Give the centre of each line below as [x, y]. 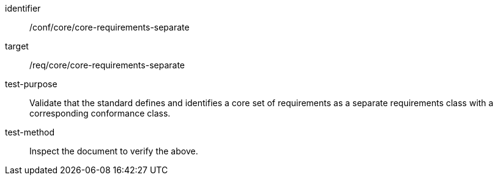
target [17, 46]
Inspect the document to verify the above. [114, 151]
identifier [23, 8]
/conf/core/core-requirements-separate [110, 27]
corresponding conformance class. [100, 113]
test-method [30, 132]
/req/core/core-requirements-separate [107, 65]
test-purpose [31, 84]
